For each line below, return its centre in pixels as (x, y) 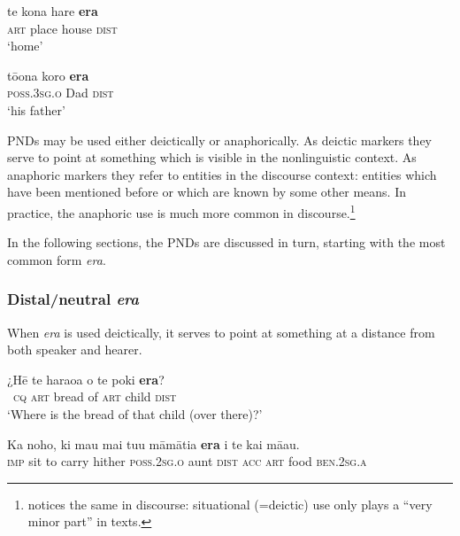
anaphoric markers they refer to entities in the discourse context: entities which (222, 174)
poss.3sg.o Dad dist (61, 93)
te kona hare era (53, 11)
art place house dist (62, 28)
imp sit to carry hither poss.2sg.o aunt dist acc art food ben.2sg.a (187, 461)
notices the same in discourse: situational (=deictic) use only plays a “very (230, 504)
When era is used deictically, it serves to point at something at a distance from (221, 332)
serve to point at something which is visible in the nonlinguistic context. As (212, 157)
